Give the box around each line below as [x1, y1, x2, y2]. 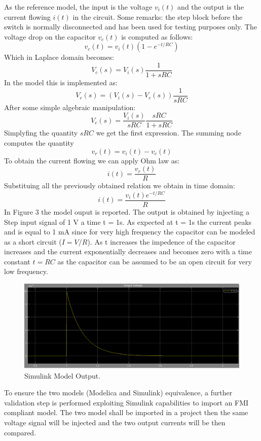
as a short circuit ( [4, 236, 62, 247]
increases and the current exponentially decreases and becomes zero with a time [4, 246, 252, 257]
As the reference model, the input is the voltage [4, 2, 153, 12]
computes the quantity [4, 137, 74, 148]
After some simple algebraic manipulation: [4, 101, 136, 112]
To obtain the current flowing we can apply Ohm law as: [4, 155, 180, 165]
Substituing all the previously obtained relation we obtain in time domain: [4, 180, 235, 191]
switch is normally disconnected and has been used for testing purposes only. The [4, 21, 257, 32]
